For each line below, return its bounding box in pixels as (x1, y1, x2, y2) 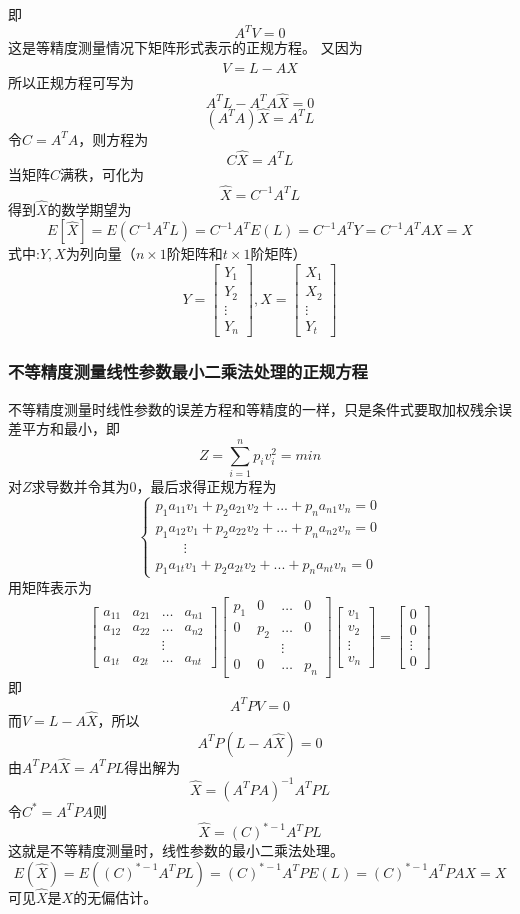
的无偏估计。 (73, 886, 158, 907)
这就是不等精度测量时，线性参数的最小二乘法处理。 (8, 840, 344, 861)
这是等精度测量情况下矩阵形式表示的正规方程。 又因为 (8, 37, 363, 58)
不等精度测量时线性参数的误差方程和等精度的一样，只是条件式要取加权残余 (8, 398, 498, 419)
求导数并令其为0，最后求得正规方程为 (31, 476, 277, 496)
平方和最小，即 (21, 418, 120, 439)
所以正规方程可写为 (8, 71, 134, 92)
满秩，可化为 (60, 163, 145, 184)
